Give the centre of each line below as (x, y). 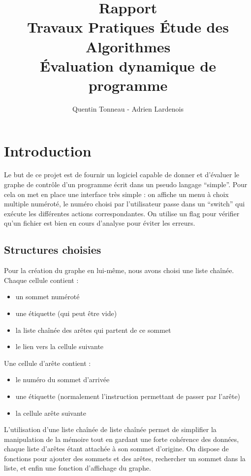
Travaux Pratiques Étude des (128, 27)
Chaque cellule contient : (41, 280)
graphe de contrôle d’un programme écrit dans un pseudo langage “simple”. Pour (126, 184)
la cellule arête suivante (51, 413)
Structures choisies (53, 250)
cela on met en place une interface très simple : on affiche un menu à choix (116, 194)
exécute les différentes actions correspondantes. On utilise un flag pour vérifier (122, 213)
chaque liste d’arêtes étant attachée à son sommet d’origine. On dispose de (116, 449)
